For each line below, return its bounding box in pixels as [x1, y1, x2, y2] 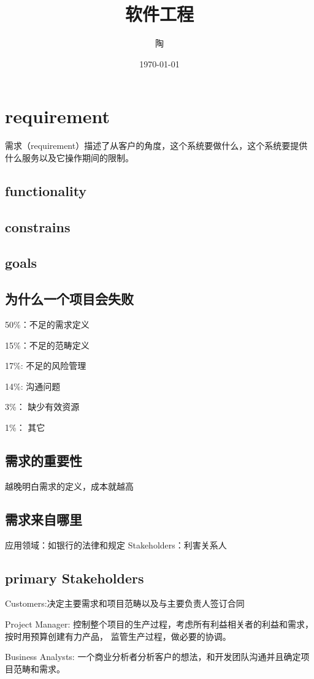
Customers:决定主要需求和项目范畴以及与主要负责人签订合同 [5, 597, 245, 610]
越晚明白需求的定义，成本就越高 [5, 479, 134, 492]
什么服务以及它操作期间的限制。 [5, 151, 134, 164]
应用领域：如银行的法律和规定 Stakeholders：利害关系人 [5, 538, 227, 551]
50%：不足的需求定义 [5, 317, 90, 330]
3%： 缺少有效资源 [5, 400, 80, 413]
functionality [5, 181, 87, 200]
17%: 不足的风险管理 [5, 359, 86, 372]
